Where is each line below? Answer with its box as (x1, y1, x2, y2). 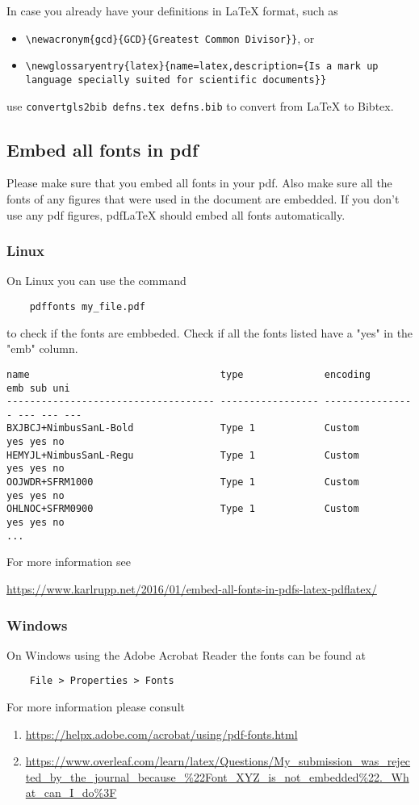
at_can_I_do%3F (25, 784, 117, 801)
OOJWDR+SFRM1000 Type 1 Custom (6, 476, 359, 488)
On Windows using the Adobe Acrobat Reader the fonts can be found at (6, 646, 367, 663)
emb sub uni (6, 382, 70, 394)
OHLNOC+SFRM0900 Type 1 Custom (6, 503, 359, 515)
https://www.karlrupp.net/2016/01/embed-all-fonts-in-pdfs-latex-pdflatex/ (6, 580, 377, 597)
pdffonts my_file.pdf (29, 301, 145, 313)
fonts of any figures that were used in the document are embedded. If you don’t (6, 191, 400, 208)
